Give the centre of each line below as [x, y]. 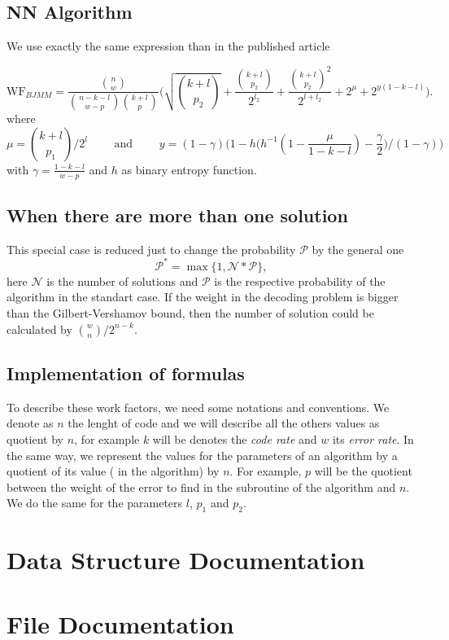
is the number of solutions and [122, 281]
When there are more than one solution [177, 215]
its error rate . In [373, 439]
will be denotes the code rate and [235, 439]
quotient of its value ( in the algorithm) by [113, 471]
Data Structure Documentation [186, 560]
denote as [30, 423]
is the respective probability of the [300, 281]
